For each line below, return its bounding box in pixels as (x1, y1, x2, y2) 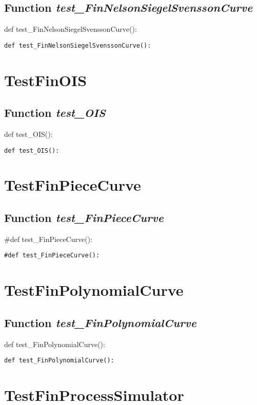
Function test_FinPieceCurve (4, 210, 164, 226)
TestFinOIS (4, 69, 87, 90)
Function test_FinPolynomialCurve (4, 314, 196, 330)
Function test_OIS (4, 105, 106, 120)
